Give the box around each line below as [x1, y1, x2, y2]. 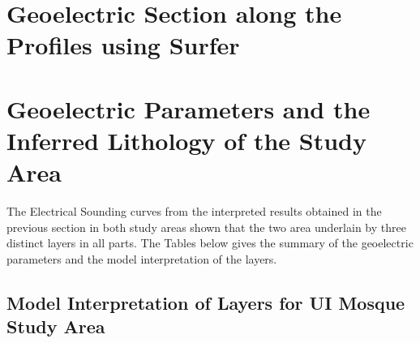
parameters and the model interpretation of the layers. [6, 250, 277, 267]
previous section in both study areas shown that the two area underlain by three [6, 218, 406, 235]
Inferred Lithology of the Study [6, 123, 366, 156]
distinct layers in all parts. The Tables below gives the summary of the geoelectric [6, 234, 414, 251]
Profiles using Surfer [6, 28, 240, 62]
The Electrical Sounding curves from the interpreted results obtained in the [6, 203, 382, 220]
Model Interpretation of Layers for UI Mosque [6, 289, 405, 315]
